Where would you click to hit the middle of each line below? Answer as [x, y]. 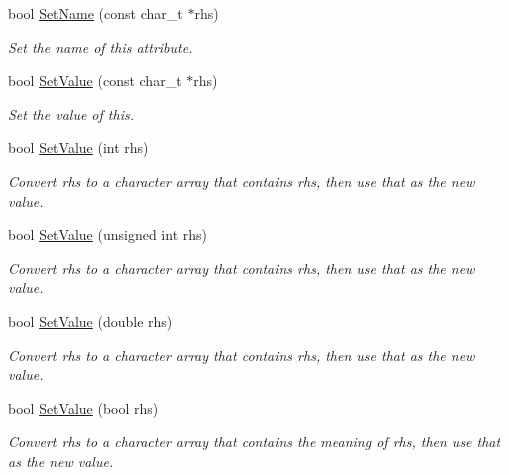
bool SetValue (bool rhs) [83, 407]
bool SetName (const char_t [95, 13]
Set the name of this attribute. [100, 46]
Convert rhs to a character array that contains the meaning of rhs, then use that [254, 441]
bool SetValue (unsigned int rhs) [107, 234]
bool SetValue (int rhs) [78, 147]
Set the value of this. [71, 113]
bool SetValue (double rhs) [90, 320]
